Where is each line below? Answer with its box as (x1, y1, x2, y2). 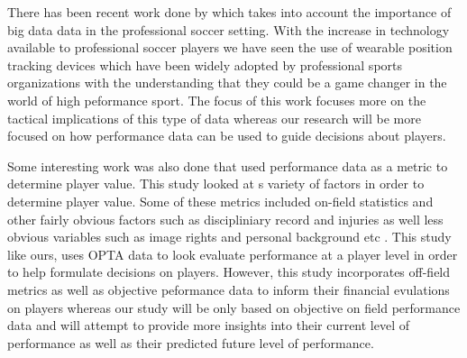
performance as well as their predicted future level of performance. (7, 333, 374, 352)
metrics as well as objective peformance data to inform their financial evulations (7, 280, 450, 298)
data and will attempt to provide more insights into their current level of (7, 316, 410, 335)
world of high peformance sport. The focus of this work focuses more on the (7, 90, 426, 109)
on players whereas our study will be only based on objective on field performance (7, 298, 461, 317)
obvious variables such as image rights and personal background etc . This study (7, 227, 452, 246)
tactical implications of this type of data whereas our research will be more (7, 108, 421, 127)
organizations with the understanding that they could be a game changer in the (7, 73, 447, 92)
